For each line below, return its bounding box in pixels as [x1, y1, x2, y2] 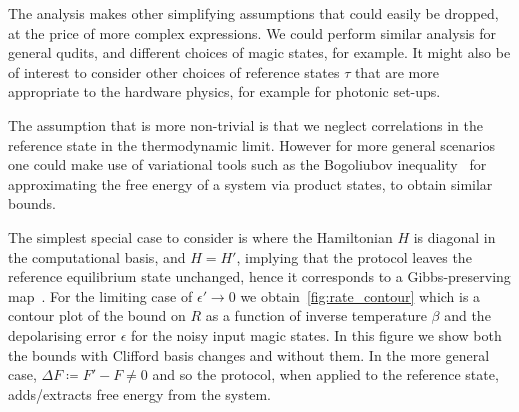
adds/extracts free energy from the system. [8, 383, 271, 404]
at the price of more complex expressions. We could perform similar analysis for [8, 22, 496, 43]
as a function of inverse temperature [205, 305, 427, 326]
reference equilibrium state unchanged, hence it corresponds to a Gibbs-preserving [8, 266, 511, 287]
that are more [354, 61, 439, 82]
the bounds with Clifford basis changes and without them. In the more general [8, 344, 490, 365]
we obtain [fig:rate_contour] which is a [240, 285, 481, 306]
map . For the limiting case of [8, 285, 193, 306]
